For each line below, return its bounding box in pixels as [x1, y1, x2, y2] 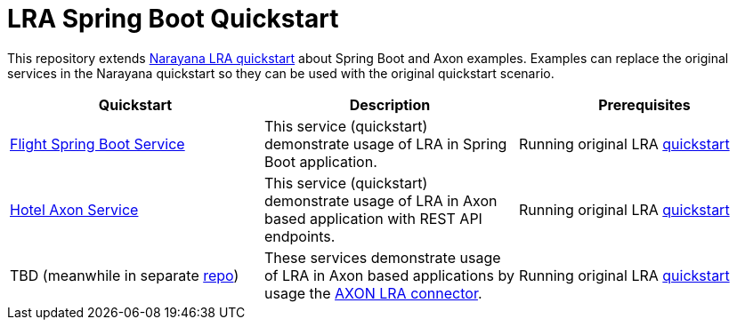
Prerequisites [598, 95, 691, 114]
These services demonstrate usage [263, 248, 501, 267]
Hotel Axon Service [10, 200, 139, 219]
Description [349, 95, 431, 114]
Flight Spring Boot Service [10, 134, 185, 153]
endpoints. [263, 227, 336, 245]
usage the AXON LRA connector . [263, 283, 482, 302]
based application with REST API [263, 209, 482, 227]
